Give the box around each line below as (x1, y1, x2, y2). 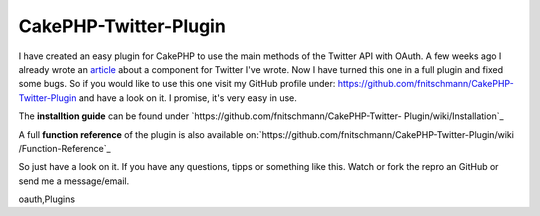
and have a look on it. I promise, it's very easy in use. (78, 91, 297, 104)
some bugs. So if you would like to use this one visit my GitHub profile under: (18, 78, 336, 90)
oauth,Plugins (18, 193, 75, 205)
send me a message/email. (18, 175, 130, 187)
